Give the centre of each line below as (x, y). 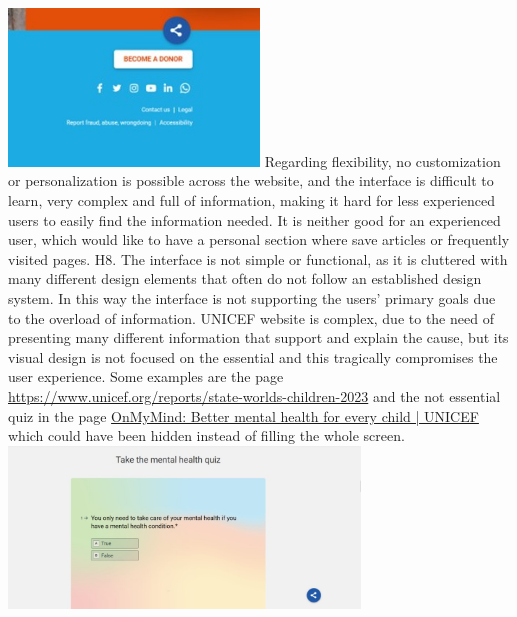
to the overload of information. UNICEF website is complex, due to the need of (251, 317)
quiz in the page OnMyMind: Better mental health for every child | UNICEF (243, 415)
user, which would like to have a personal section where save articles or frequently (259, 239)
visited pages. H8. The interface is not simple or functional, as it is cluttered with (258, 258)
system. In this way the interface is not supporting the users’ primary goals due (252, 297)
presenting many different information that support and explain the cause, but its (258, 337)
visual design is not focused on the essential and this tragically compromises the (253, 356)
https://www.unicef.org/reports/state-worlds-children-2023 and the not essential (254, 395)
